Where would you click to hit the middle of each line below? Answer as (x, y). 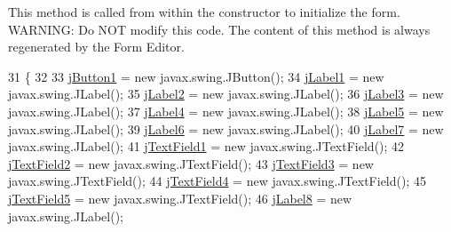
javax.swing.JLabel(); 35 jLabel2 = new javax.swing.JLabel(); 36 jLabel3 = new (226, 94)
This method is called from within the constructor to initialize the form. (204, 12)
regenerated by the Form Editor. (96, 47)
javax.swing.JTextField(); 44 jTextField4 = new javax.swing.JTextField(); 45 (217, 181)
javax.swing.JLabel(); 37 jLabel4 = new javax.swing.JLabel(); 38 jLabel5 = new (226, 111)
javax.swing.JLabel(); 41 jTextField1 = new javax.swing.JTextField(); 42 (206, 146)
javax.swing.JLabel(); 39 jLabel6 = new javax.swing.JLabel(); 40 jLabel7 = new (226, 128)
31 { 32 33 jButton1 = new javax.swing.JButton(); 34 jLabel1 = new (196, 76)
